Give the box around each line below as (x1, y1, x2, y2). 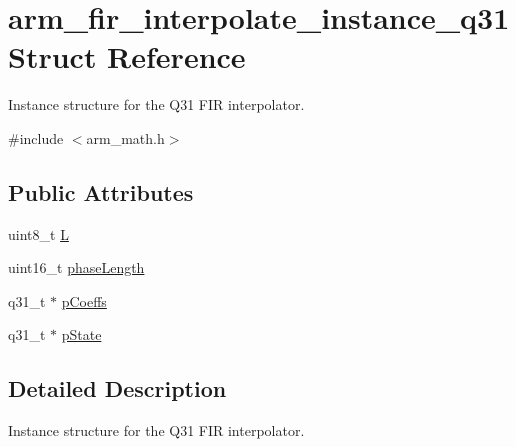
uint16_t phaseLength (8, 257, 145, 278)
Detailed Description (8, 373, 227, 404)
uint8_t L (8, 223, 69, 244)
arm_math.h (86, 127, 165, 148)
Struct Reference (8, 36, 246, 77)
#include (8, 127, 64, 148)
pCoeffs (61, 290, 107, 311)
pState (61, 324, 102, 345)
